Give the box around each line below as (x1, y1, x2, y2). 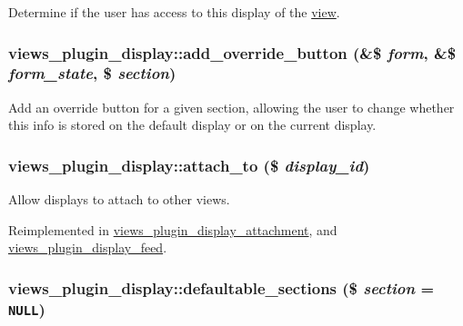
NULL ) (8, 297, 45, 320)
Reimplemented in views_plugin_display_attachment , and (8, 220, 337, 239)
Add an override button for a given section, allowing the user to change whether (8, 97, 455, 116)
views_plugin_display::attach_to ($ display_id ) (8, 153, 370, 176)
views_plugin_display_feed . (8, 238, 167, 257)
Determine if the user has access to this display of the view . (8, 3, 340, 21)
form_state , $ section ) (8, 62, 176, 84)
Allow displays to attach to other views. (8, 190, 230, 209)
